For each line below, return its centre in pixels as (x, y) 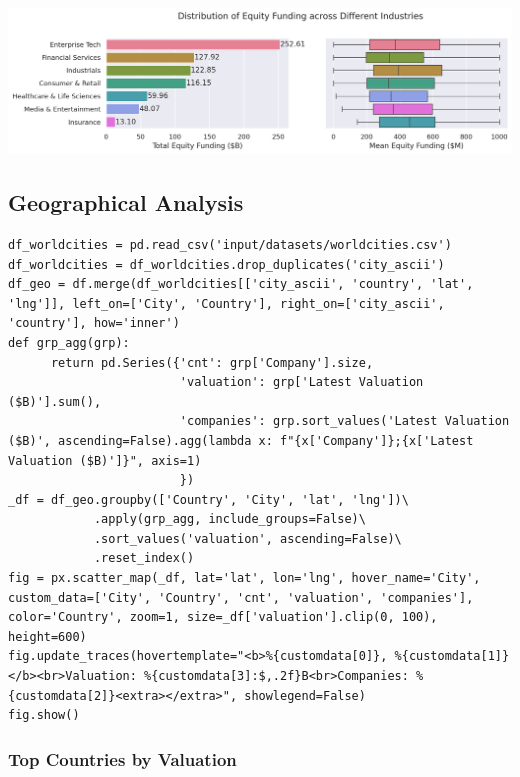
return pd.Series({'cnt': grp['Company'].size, (212, 362)
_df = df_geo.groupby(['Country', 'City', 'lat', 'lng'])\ (208, 499)
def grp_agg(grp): (69, 342)
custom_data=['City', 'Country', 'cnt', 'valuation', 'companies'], (241, 597)
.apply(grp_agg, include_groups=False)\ (229, 519)
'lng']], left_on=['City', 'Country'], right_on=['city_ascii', (226, 303)
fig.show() (44, 715)
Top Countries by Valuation (122, 758)
